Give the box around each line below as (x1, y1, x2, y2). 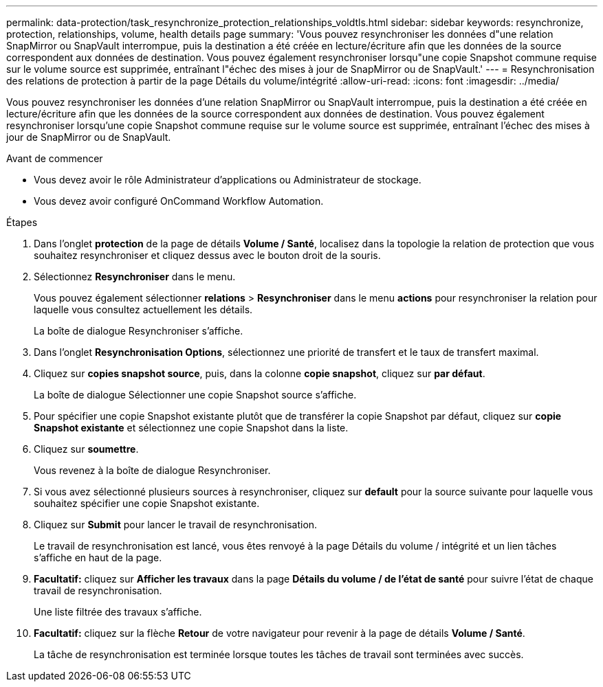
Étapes (6, 216, 38, 228)
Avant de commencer (6, 153, 103, 164)
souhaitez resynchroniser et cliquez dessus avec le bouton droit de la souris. (34, 249, 381, 261)
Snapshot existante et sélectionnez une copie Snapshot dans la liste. (34, 422, 349, 433)
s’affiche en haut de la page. (34, 552, 162, 563)
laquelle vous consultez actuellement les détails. (34, 304, 253, 315)
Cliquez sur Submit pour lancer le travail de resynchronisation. (34, 519, 318, 530)
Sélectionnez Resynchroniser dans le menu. (34, 271, 236, 282)
